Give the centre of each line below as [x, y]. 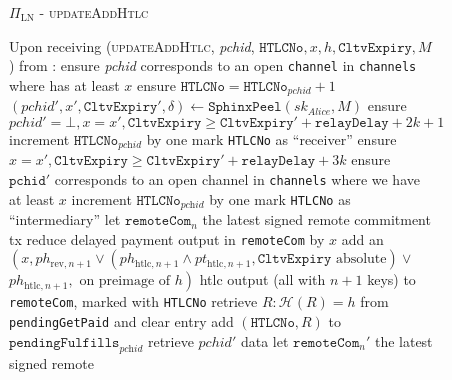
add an [362, 238]
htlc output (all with [262, 279]
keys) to [391, 279]
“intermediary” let [65, 219]
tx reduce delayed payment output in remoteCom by [167, 238]
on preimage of [125, 281]
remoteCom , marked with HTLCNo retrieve [133, 301]
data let [264, 340]
